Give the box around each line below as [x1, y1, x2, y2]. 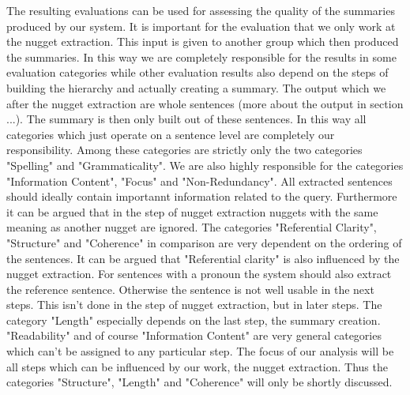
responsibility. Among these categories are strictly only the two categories [6, 141, 363, 158]
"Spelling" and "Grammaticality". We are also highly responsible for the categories [6, 156, 404, 173]
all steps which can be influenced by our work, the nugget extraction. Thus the [6, 358, 388, 374]
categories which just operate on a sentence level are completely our [6, 126, 335, 142]
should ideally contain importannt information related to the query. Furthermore [6, 188, 397, 205]
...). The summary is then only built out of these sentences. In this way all [6, 111, 367, 127]
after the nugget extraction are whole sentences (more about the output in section [6, 95, 404, 111]
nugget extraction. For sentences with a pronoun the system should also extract [6, 265, 392, 282]
